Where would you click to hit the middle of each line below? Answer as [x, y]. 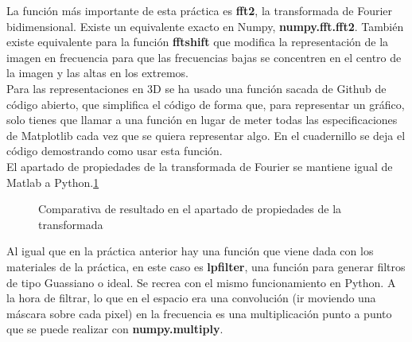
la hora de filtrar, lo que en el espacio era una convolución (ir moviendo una [191, 298]
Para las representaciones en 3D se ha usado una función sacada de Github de [196, 88]
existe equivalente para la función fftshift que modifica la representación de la [198, 42]
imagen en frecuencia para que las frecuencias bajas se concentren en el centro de [204, 57]
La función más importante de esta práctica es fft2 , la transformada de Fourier [200, 10]
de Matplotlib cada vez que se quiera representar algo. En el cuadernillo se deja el [206, 135]
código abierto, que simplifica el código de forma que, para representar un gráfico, [206, 104]
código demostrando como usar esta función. [115, 151]
